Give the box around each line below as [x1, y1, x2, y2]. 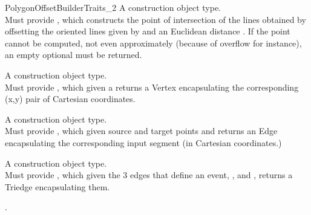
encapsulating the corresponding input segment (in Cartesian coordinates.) [5, 136, 282, 149]
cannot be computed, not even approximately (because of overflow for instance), [5, 36, 302, 49]
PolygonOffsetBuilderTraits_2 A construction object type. [5, 1, 221, 13]
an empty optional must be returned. [5, 48, 142, 61]
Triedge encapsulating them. [5, 180, 110, 193]
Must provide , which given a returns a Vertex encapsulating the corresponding [5, 80, 299, 93]
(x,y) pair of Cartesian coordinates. [5, 92, 136, 105]
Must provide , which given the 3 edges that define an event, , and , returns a [5, 168, 293, 181]
